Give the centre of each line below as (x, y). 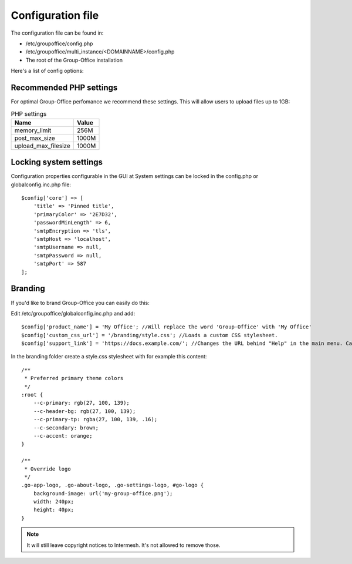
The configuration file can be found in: (57, 33)
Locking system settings (57, 162)
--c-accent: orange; (63, 436)
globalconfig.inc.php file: (41, 184)
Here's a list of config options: (47, 71)
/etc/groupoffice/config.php (59, 43)
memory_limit (33, 130)
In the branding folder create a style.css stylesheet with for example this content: (109, 357)
